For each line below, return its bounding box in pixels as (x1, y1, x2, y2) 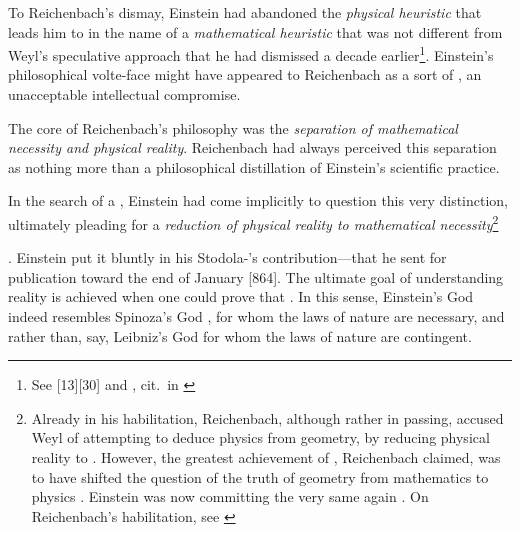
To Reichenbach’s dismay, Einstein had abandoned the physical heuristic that (8, 2, 482, 22)
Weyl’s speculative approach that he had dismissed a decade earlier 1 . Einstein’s (8, 42, 494, 65)
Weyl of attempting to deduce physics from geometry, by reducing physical (31, 427, 490, 448)
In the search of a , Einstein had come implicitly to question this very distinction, (8, 190, 508, 211)
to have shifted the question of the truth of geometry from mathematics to (31, 466, 489, 487)
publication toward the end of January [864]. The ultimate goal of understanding (8, 266, 504, 287)
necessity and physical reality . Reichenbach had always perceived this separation (8, 137, 497, 158)
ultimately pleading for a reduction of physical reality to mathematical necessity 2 (8, 211, 499, 234)
